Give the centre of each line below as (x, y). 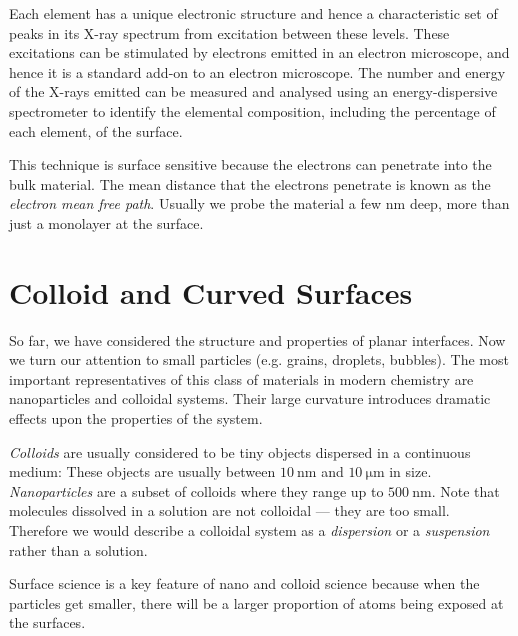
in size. (410, 471)
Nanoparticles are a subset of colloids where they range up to (196, 490)
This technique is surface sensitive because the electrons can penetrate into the (250, 164)
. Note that (465, 490)
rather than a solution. (78, 549)
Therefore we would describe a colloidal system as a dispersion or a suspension (249, 530)
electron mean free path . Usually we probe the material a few (195, 203)
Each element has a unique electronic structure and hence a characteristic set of (253, 13)
